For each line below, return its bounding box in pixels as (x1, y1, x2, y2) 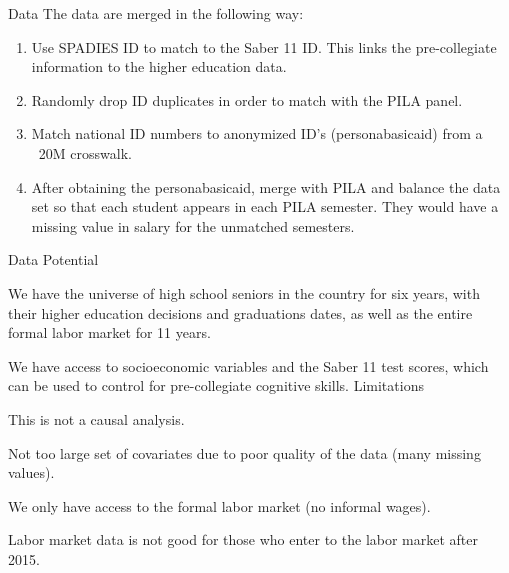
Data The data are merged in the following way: (8, 3, 304, 23)
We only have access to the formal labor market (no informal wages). (8, 495, 431, 516)
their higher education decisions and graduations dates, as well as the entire (8, 302, 473, 323)
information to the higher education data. (31, 56, 287, 77)
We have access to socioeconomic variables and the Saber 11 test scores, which (8, 355, 489, 376)
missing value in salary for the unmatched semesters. (31, 215, 355, 236)
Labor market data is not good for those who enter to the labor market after (8, 529, 479, 550)
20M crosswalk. (38, 142, 132, 163)
